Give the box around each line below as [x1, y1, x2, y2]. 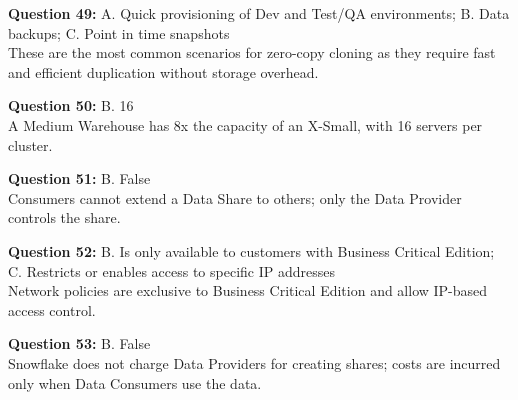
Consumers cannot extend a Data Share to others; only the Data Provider [8, 187, 462, 208]
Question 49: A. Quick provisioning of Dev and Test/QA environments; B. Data [8, 3, 510, 23]
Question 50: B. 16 [8, 95, 134, 116]
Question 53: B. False [8, 333, 151, 354]
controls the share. [8, 207, 121, 228]
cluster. [8, 134, 53, 155]
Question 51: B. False [8, 168, 151, 189]
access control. [8, 299, 96, 320]
